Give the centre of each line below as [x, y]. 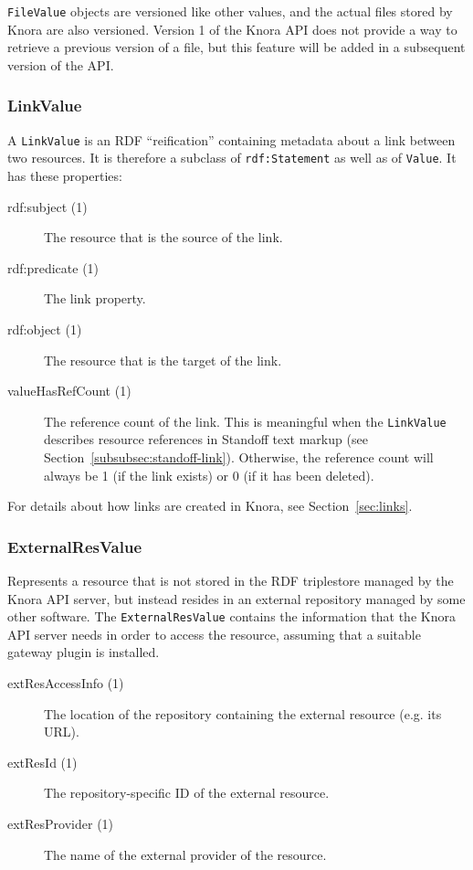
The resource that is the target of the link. [163, 360]
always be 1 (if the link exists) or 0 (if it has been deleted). [209, 475]
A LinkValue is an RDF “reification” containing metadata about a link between [231, 139]
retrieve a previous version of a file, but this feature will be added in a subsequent [236, 47]
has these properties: [65, 175]
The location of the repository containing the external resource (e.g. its [243, 713]
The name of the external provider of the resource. [185, 854]
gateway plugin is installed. [84, 652]
